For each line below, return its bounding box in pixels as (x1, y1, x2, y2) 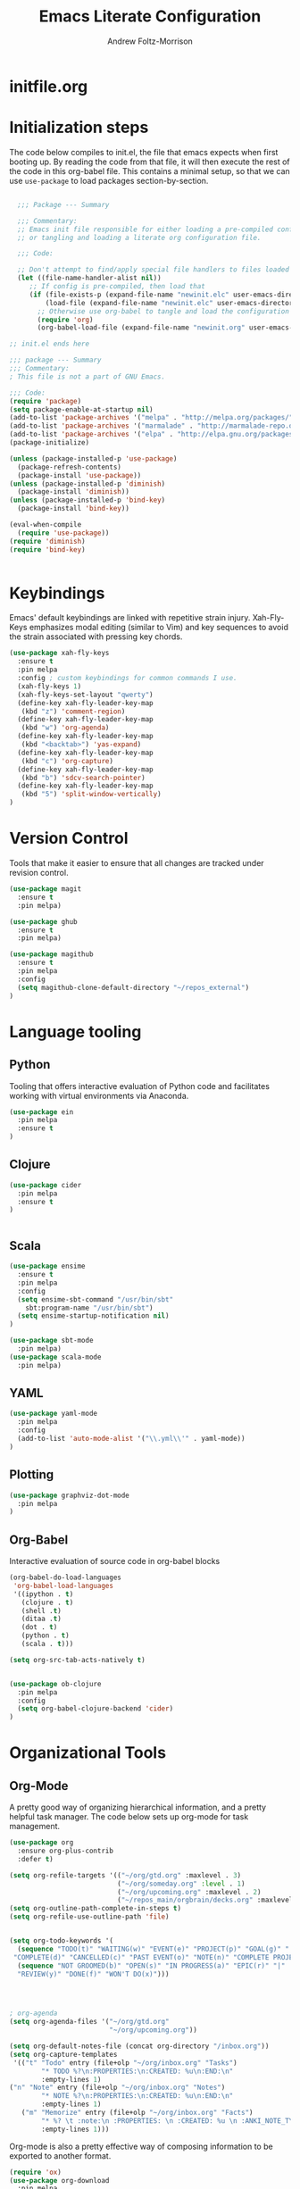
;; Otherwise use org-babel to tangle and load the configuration (37, 306, 290, 316)
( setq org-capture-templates (9, 2050, 118, 2059)
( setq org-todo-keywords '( (9, 1936, 114, 1945)
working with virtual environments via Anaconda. (9, 1090, 189, 1101)
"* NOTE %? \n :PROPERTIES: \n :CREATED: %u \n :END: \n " (41, 2092, 234, 2101)
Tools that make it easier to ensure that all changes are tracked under (9, 858, 265, 868)
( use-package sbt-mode (9, 1336, 94, 1345)
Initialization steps (9, 118, 149, 137)
